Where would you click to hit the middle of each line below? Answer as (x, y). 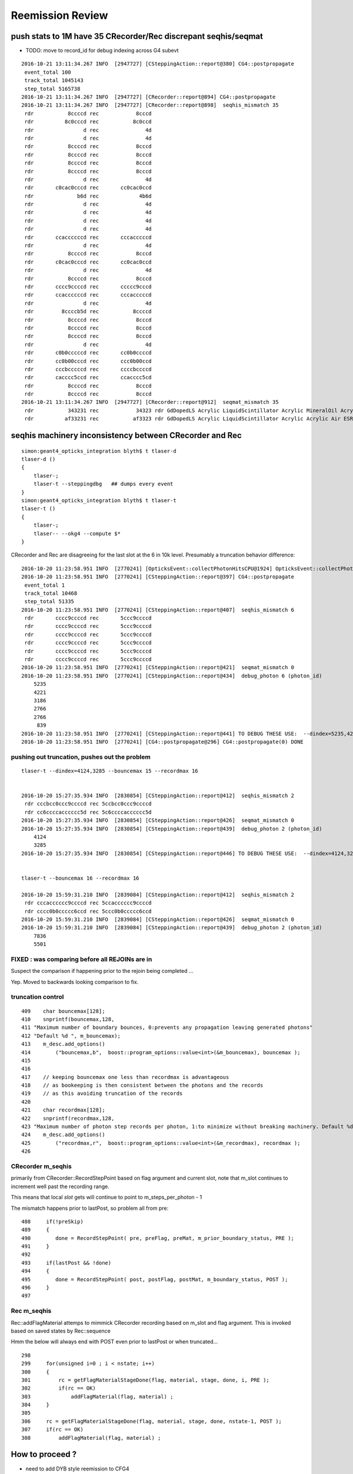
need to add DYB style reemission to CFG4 (77, 1469)
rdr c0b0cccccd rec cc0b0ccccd (88, 353)
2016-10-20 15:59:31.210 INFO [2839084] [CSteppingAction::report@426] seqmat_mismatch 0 (158, 919)
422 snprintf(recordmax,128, (68, 1118)
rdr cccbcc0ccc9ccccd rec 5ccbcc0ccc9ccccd (88, 804)
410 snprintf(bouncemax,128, (68, 1019)
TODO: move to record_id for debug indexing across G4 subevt (102, 51)
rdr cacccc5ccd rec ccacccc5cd (88, 378)
